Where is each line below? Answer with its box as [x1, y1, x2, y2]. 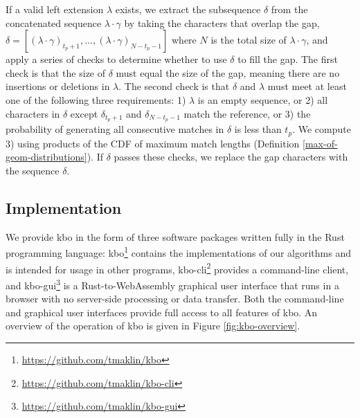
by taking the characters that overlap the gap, [124, 15, 320, 30]
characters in [6, 106, 60, 120]
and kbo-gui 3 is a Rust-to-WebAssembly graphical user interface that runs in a [6, 275, 339, 292]
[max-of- [303, 136, 338, 150]
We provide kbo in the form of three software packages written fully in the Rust [6, 229, 345, 244]
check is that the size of [6, 65, 106, 80]
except [70, 106, 98, 120]
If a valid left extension [6, 2, 104, 16]
